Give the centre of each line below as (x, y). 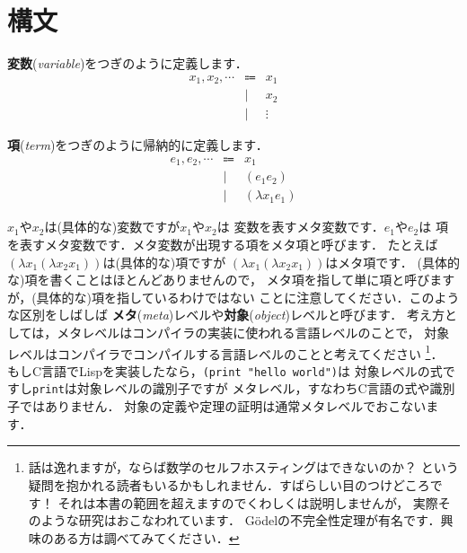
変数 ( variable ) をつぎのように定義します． (128, 63)
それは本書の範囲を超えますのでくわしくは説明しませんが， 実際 (248, 502)
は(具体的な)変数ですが (112, 227)
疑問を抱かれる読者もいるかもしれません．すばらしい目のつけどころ (229, 484)
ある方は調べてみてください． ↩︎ (146, 537)
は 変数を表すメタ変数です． (300, 227)
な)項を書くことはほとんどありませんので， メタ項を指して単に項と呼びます (231, 280)
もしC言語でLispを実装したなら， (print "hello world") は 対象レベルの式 (225, 370)
